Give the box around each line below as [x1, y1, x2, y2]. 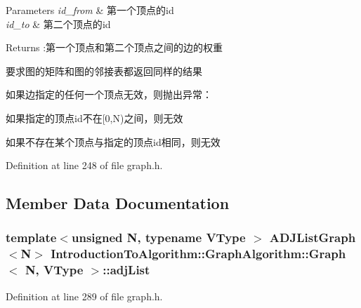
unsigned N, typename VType [71, 229, 246, 246]
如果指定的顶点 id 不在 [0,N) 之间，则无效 [6, 110, 183, 125]
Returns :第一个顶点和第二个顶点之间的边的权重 [6, 40, 223, 55]
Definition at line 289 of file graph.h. [6, 288, 163, 303]
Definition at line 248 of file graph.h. [6, 158, 163, 173]
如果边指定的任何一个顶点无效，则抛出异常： [6, 87, 212, 102]
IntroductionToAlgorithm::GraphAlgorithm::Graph [51, 245, 346, 262]
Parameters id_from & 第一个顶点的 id [6, 3, 174, 17]
